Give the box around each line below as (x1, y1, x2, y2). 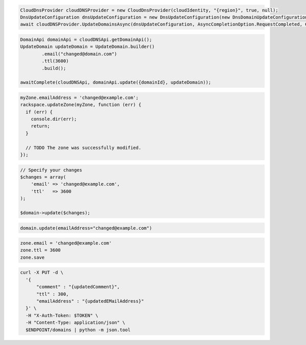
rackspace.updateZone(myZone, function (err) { (20, 102, 141, 108)
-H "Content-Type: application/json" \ (25, 319, 125, 326)
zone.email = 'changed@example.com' (20, 240, 112, 246)
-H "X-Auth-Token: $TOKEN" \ (25, 312, 99, 318)
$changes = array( (20, 174, 66, 180)
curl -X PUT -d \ (20, 269, 64, 276)
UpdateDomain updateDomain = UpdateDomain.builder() (20, 44, 155, 50)
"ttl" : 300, (36, 291, 69, 297)
